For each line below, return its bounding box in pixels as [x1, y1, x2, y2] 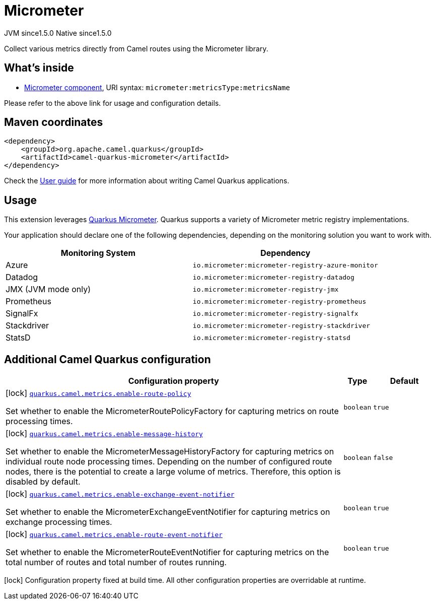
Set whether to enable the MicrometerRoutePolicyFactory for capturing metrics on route [6, 406, 339, 417]
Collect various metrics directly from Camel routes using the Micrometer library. [4, 44, 268, 53]
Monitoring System [60, 248, 136, 258]
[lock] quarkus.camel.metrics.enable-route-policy [6, 388, 191, 398]
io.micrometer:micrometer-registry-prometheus [192, 297, 367, 305]
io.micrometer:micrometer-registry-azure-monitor [192, 261, 378, 269]
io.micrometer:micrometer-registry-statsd [192, 333, 350, 342]
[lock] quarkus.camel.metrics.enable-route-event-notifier [6, 529, 223, 540]
